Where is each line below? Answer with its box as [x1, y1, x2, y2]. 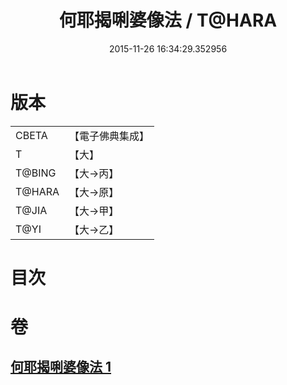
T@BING [15, 166, 57, 180]
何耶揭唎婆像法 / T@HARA [58, 9, 278, 32]
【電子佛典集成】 [69, 129, 150, 143]
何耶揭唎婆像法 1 [10, 359, 112, 376]
